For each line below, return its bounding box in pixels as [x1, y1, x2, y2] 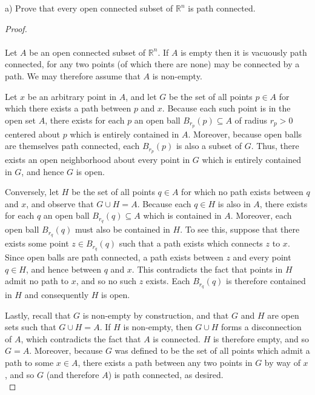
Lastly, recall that [5, 308, 71, 321]
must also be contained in [75, 223, 170, 236]
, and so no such [76, 274, 137, 287]
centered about [5, 127, 61, 140]
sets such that [5, 320, 56, 333]
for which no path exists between [181, 185, 303, 198]
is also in [217, 197, 251, 210]
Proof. [5, 22, 27, 35]
